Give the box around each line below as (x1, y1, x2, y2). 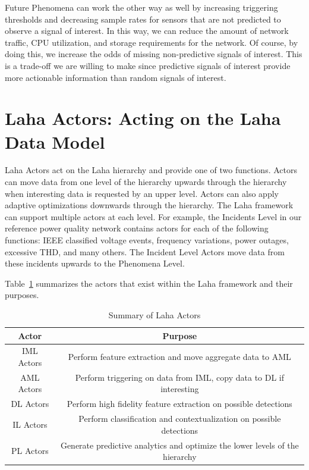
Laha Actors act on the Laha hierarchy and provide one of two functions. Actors (5, 164, 297, 176)
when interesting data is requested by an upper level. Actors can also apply (5, 187, 279, 199)
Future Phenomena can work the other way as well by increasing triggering (5, 1, 278, 13)
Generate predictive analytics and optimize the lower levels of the (60, 438, 299, 451)
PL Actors (11, 444, 49, 457)
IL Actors (12, 418, 48, 430)
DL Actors (11, 397, 49, 410)
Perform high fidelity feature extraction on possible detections (67, 397, 292, 410)
